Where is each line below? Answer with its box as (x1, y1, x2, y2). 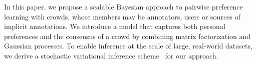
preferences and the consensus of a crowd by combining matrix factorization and (4, 30, 251, 41)
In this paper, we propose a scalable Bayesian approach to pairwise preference (4, 1, 243, 11)
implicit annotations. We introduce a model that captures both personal (4, 21, 225, 31)
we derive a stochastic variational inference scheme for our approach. (4, 50, 218, 60)
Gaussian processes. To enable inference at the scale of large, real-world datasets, (4, 40, 252, 51)
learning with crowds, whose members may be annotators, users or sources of (4, 11, 240, 21)
